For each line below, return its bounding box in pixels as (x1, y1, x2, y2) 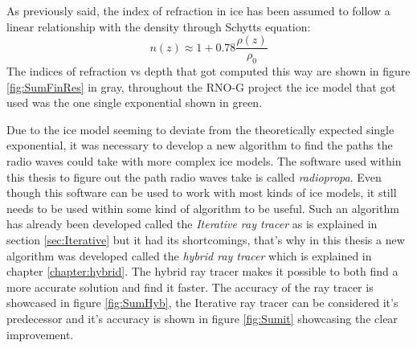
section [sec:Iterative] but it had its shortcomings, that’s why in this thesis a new (6, 231, 405, 248)
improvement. (6, 325, 74, 342)
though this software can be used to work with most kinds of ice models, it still (6, 184, 397, 201)
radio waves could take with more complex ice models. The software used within (6, 153, 402, 170)
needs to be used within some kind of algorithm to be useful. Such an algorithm (6, 199, 399, 216)
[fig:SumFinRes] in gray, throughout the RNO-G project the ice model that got (6, 78, 396, 95)
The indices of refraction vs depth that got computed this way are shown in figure (6, 63, 411, 80)
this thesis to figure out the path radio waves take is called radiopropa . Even (6, 168, 382, 185)
